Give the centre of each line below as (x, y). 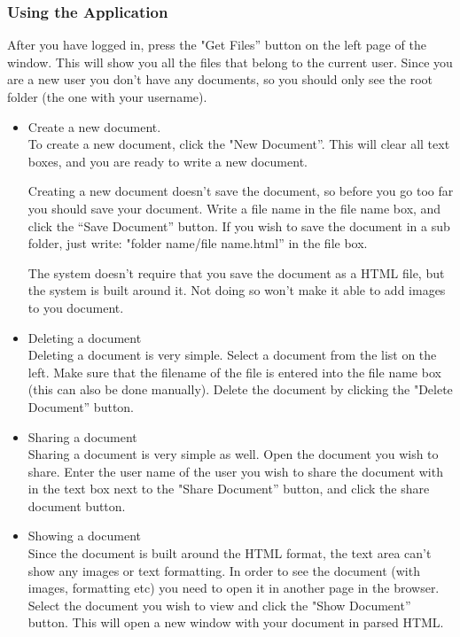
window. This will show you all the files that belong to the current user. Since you (230, 62)
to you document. (76, 307)
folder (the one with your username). (107, 97)
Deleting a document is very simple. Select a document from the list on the (232, 355)
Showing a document (84, 536)
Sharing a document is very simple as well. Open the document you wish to (233, 454)
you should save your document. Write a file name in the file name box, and (234, 208)
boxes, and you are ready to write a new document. (168, 161)
